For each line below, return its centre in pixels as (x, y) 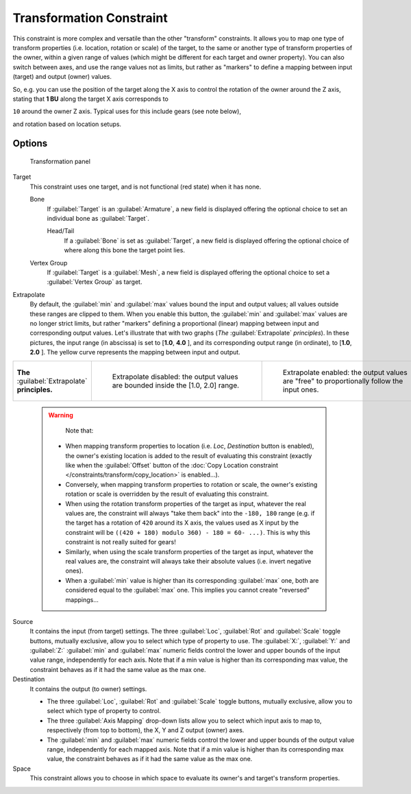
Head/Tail (61, 231)
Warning (61, 415)
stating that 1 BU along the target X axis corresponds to (91, 99)
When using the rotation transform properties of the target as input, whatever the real (186, 503)
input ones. (301, 389)
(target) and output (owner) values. (62, 77)
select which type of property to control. (104, 711)
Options (30, 144)
